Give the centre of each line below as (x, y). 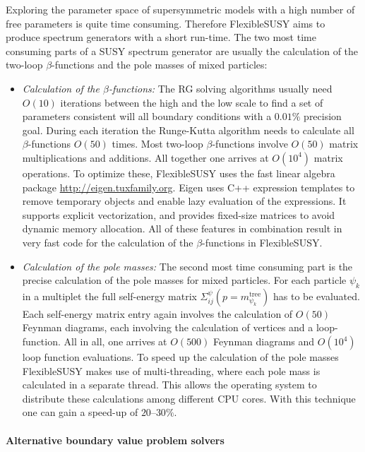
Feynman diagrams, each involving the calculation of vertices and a (168, 327)
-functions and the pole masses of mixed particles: (160, 65)
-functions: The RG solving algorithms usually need (220, 88)
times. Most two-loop (157, 144)
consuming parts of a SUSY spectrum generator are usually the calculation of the (182, 50)
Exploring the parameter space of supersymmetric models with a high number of (180, 9)
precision (323, 116)
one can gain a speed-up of (80, 412)
